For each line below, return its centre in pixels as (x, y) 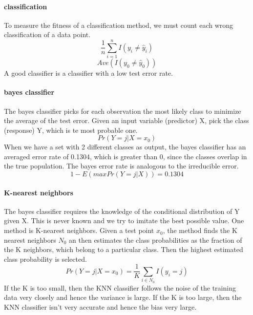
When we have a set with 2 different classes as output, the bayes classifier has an (125, 147)
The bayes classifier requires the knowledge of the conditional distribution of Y (122, 211)
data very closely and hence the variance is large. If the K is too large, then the (123, 297)
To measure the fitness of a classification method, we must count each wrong (119, 25)
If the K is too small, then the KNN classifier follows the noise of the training (120, 287)
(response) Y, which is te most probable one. (71, 130)
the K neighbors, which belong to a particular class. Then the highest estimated (124, 249)
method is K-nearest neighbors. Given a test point (79, 230)
